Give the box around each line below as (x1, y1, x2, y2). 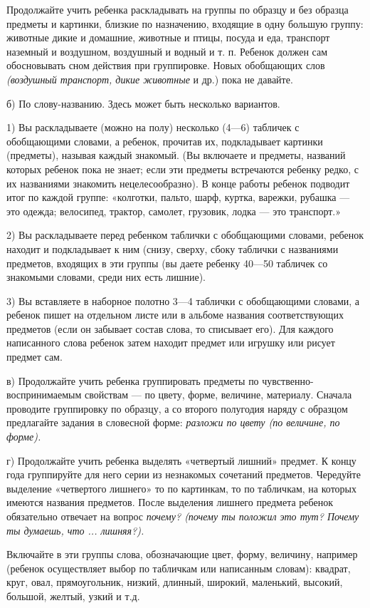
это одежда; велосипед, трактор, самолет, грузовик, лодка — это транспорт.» (6, 203, 342, 218)
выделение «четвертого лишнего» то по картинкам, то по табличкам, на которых (6, 480, 356, 495)
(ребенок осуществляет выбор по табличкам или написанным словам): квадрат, (6, 560, 351, 575)
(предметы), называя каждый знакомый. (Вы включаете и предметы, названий (6, 148, 346, 163)
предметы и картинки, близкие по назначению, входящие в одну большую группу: (6, 16, 364, 31)
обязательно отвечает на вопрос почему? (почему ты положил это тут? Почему (6, 509, 359, 523)
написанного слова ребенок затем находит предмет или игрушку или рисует (6, 335, 335, 350)
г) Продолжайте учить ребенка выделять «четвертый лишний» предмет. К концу (6, 453, 356, 468)
